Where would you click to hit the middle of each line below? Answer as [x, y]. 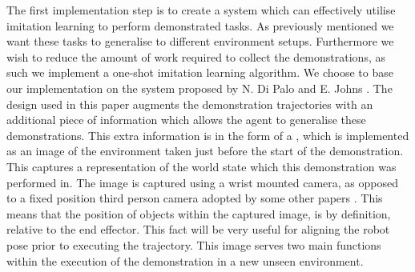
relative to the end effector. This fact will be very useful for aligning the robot [198, 229]
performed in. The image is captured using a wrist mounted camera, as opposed [203, 182]
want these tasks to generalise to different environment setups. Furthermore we [200, 41]
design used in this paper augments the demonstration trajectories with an [190, 104]
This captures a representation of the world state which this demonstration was [201, 166]
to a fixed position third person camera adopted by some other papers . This [195, 198]
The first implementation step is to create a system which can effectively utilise [201, 10]
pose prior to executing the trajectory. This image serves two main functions [194, 244]
